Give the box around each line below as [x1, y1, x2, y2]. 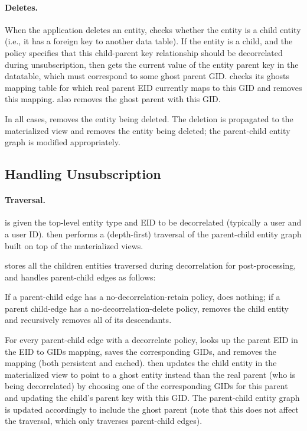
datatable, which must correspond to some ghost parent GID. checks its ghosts [5, 70, 290, 82]
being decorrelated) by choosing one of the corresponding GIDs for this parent [5, 380, 288, 392]
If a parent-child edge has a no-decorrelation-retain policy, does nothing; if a [5, 290, 280, 303]
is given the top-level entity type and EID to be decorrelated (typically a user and [5, 216, 302, 228]
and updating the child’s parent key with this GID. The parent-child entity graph [5, 391, 300, 404]
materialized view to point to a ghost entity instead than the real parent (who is [5, 368, 296, 380]
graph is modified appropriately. [5, 136, 120, 148]
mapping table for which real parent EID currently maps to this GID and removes [5, 81, 302, 93]
